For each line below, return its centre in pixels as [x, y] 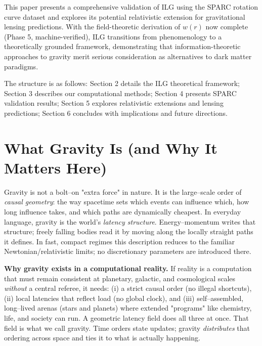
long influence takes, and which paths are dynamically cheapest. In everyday [123, 212]
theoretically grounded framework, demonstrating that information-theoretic [122, 46]
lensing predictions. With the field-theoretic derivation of [92, 27]
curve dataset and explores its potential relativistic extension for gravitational [125, 16]
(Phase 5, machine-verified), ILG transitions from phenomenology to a [113, 36]
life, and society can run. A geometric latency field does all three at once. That [126, 317]
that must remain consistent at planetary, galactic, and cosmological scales [120, 278]
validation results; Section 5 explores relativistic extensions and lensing [114, 103]
